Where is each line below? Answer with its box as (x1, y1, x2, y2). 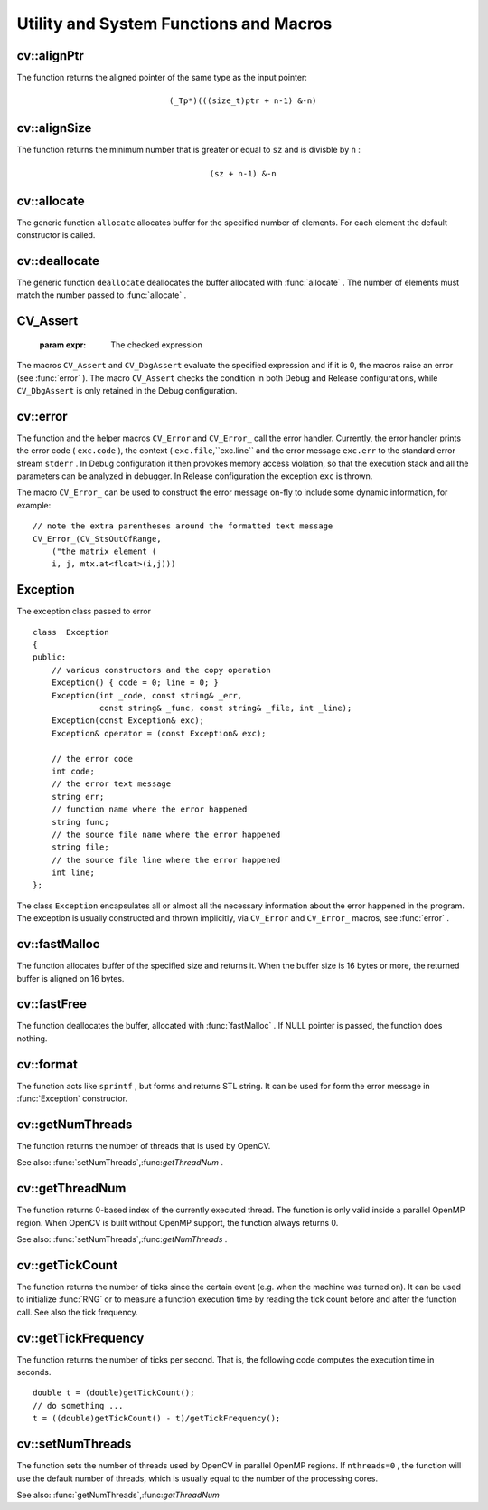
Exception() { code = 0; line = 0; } (51, 678, 219, 688)
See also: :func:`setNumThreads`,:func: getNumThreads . (16, 1234, 228, 1245)
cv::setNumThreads (16, 1437, 132, 1452)
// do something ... (33, 1401, 124, 1410)
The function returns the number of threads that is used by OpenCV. (16, 1141, 271, 1152)
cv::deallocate (16, 253, 99, 269)
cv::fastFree (16, 996, 88, 1012)
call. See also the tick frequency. (16, 1306, 139, 1317)
